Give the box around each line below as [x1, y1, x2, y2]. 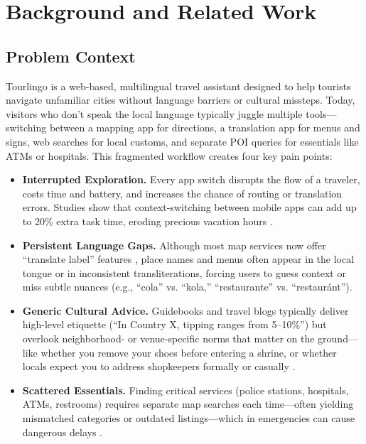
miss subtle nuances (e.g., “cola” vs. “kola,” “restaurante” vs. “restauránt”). [22, 279, 352, 294]
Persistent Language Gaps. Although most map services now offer [22, 237, 326, 252]
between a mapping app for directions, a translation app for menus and [49, 120, 360, 135]
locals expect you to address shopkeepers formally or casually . [22, 359, 296, 374]
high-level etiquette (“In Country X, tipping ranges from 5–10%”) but [22, 317, 327, 332]
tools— [306, 106, 337, 121]
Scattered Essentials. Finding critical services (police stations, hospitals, [22, 382, 349, 397]
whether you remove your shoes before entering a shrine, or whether [41, 345, 337, 359]
